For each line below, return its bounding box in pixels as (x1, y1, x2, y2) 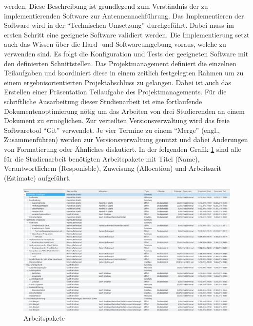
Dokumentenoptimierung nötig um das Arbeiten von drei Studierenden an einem (4, 106, 245, 116)
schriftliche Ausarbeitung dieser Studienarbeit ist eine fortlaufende (4, 96, 202, 106)
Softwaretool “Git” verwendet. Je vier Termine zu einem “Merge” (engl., (4, 125, 220, 135)
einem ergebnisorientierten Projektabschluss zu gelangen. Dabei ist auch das (4, 77, 232, 87)
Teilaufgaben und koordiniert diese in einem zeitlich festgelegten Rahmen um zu (4, 68, 244, 78)
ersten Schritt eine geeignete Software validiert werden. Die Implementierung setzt (4, 29, 250, 39)
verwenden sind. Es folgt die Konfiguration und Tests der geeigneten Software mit (4, 48, 249, 58)
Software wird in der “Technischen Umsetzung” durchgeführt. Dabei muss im (4, 20, 234, 30)
